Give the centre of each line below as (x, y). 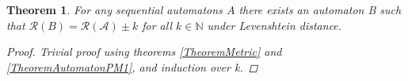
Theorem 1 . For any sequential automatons (114, 9)
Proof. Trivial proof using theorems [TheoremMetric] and (144, 52)
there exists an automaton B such (320, 9)
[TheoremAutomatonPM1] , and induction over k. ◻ (132, 66)
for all (157, 25)
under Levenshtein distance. (275, 25)
